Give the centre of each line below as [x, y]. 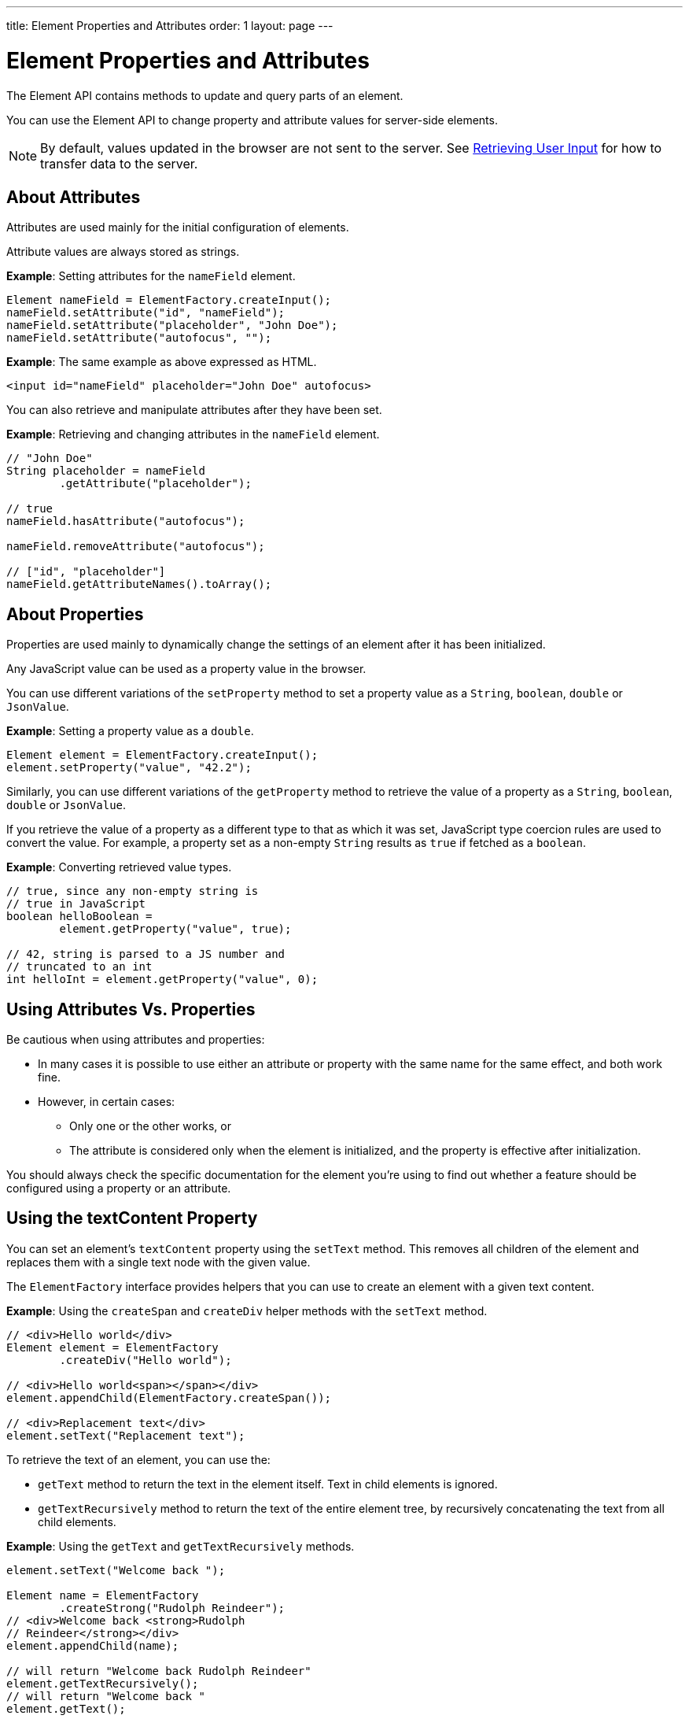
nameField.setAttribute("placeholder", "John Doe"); [172, 325]
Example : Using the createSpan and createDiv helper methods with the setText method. [247, 1311]
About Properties [75, 614]
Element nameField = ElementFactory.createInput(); [169, 300]
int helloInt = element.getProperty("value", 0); [162, 980]
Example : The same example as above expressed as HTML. [162, 362]
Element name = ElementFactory [103, 1595]
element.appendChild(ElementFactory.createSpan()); [169, 1397]
